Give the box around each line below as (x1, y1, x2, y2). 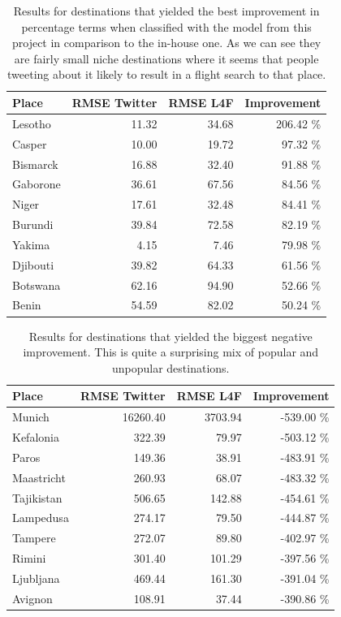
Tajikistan (12, 489, 63, 506)
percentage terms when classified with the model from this (21, 18, 312, 35)
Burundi (12, 216, 54, 233)
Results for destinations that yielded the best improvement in (13, 2, 320, 19)
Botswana (12, 276, 61, 293)
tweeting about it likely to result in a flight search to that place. (7, 66, 326, 83)
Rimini (12, 550, 46, 567)
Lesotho (12, 114, 51, 132)
